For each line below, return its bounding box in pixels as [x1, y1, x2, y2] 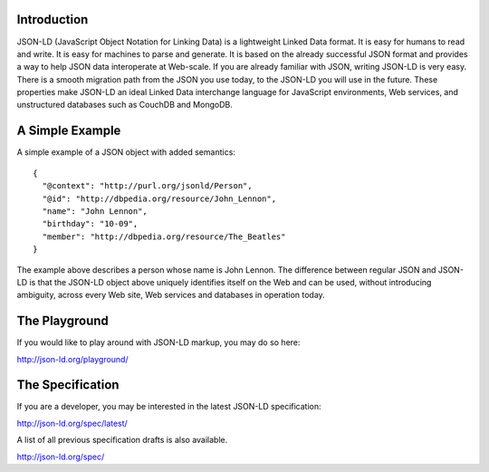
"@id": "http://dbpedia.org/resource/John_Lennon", [42, 193, 276, 204]
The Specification [16, 377, 120, 393]
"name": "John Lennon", [42, 206, 149, 217]
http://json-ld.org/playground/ [16, 353, 129, 364]
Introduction [16, 12, 89, 27]
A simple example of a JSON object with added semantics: [16, 147, 235, 158]
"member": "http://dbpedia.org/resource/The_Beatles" [42, 231, 286, 242]
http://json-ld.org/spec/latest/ [16, 418, 129, 429]
